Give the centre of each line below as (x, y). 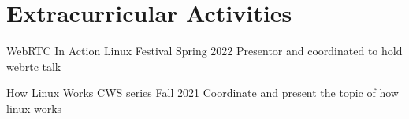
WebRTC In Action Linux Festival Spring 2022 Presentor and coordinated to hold (204, 51)
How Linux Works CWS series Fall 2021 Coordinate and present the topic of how (203, 93)
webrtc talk (34, 66)
